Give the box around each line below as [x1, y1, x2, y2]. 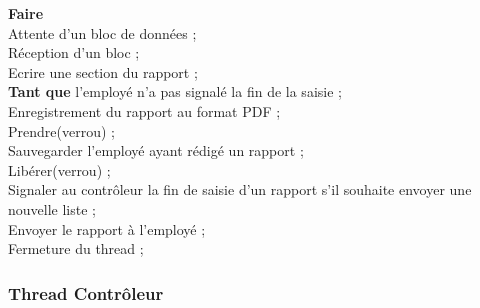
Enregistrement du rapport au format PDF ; [8, 100, 281, 121]
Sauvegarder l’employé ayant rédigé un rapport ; [8, 140, 304, 161]
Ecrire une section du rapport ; [8, 61, 198, 82]
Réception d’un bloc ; [8, 42, 140, 63]
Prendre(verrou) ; [8, 120, 115, 141]
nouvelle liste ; [8, 198, 96, 219]
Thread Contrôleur [8, 280, 164, 305]
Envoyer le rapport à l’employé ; [8, 218, 206, 239]
